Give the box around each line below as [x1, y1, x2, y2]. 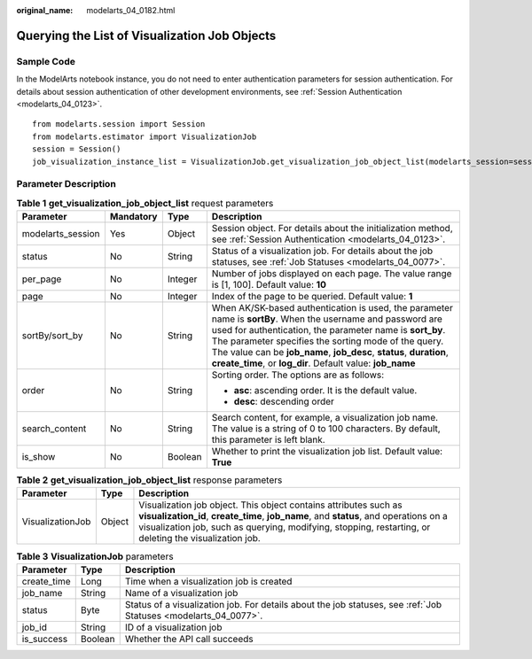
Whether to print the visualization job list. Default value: [211, 446, 443, 458]
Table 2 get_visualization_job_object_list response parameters [16, 474, 283, 486]
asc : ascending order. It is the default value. [233, 384, 418, 397]
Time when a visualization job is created [124, 575, 293, 587]
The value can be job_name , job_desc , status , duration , [211, 346, 450, 359]
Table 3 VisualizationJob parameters [16, 550, 174, 562]
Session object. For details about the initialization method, [211, 222, 454, 235]
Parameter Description [16, 178, 117, 190]
